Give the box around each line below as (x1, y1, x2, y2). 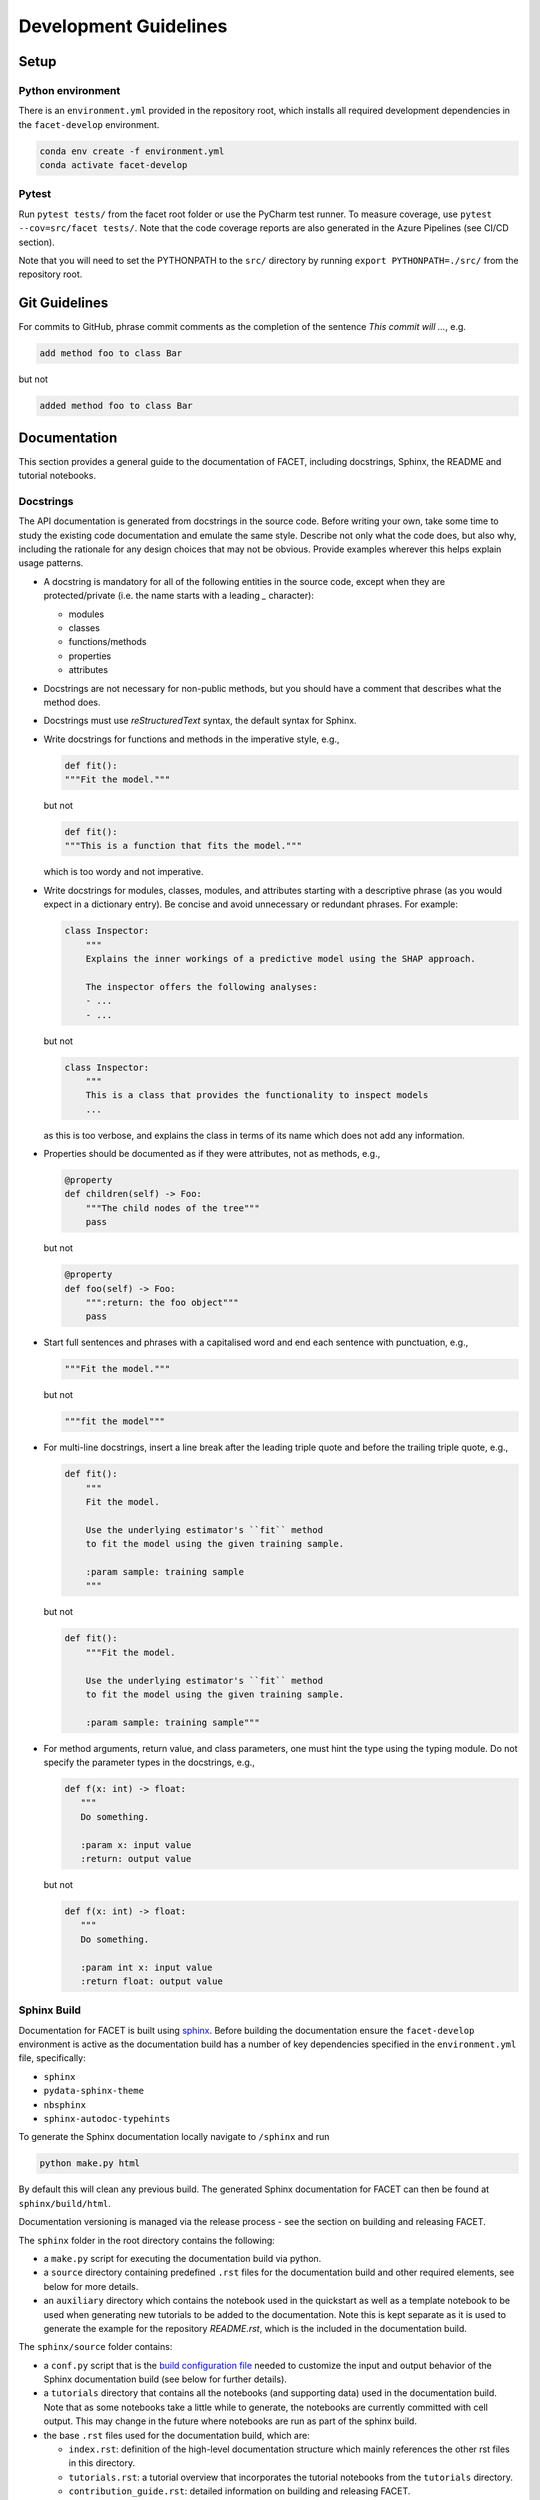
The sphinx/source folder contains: (18, 2341, 173, 2353)
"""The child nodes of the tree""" (85, 1202, 260, 1214)
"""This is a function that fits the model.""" (64, 840, 302, 852)
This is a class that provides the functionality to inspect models (85, 1090, 429, 1101)
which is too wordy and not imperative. (43, 866, 204, 878)
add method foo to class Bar (39, 348, 183, 359)
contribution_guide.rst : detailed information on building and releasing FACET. (68, 2485, 411, 2497)
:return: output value (80, 1853, 192, 1865)
